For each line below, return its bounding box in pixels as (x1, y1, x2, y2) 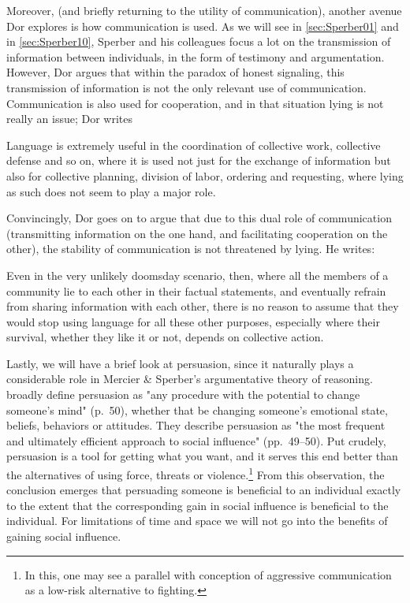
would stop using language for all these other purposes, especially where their (6, 313, 380, 329)
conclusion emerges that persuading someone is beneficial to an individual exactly (6, 482, 401, 498)
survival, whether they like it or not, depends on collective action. (6, 329, 324, 345)
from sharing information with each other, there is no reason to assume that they (6, 298, 399, 315)
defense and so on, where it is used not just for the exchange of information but (6, 152, 391, 169)
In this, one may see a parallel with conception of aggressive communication (24, 566, 392, 583)
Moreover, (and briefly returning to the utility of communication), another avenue (6, 2, 402, 18)
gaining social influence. (6, 528, 121, 545)
